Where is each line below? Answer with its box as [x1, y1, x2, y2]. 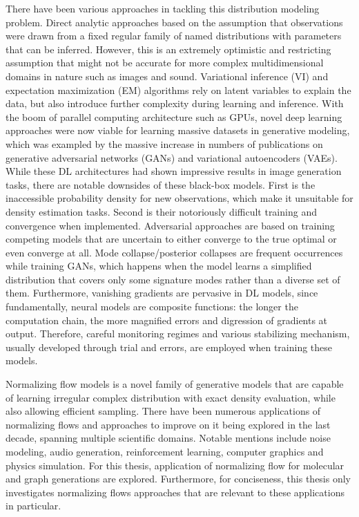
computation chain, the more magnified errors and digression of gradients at [6, 312, 328, 327]
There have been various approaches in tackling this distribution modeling [6, 1, 320, 15]
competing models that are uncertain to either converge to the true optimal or [6, 232, 337, 246]
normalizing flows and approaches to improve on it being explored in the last [6, 417, 331, 431]
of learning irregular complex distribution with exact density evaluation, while [6, 390, 336, 404]
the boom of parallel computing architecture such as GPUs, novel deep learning [6, 109, 342, 124]
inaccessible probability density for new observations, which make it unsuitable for [6, 191, 353, 205]
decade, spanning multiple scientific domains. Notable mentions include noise [6, 431, 331, 445]
